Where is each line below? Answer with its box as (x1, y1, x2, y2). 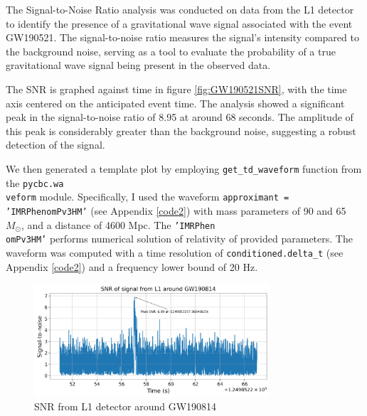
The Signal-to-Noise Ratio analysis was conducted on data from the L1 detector (6, 2, 354, 16)
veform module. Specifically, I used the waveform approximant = (6, 189, 289, 204)
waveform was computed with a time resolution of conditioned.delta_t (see (6, 245, 344, 260)
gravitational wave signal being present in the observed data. (6, 58, 271, 73)
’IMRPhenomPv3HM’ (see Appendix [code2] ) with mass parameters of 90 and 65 (6, 203, 346, 218)
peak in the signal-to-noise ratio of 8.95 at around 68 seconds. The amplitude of (6, 110, 353, 124)
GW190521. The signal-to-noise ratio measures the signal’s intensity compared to (6, 30, 359, 45)
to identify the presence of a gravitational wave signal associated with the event (6, 16, 353, 31)
